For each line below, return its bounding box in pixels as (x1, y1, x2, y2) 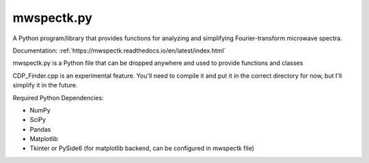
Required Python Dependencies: (12, 93, 104, 102)
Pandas (29, 125, 51, 133)
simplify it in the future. (12, 81, 78, 89)
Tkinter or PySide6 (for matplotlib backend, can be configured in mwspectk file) (29, 144, 255, 153)
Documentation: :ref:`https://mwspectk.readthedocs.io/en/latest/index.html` (12, 46, 226, 55)
